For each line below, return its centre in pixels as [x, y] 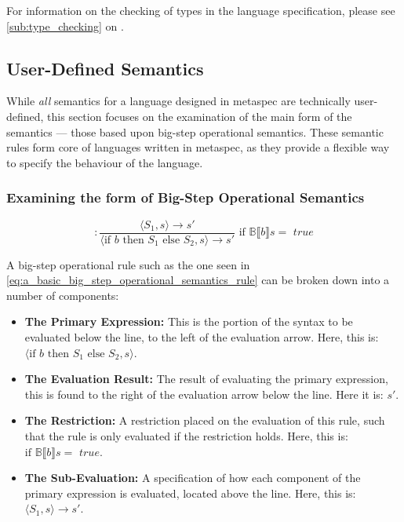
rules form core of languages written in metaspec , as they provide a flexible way [198, 147]
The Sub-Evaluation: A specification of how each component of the [193, 478]
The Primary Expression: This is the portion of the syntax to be [189, 321]
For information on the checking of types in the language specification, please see [201, 10]
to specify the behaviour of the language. [105, 162]
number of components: [63, 295]
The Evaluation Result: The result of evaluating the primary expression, [206, 379]
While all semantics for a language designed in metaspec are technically [178, 101]
